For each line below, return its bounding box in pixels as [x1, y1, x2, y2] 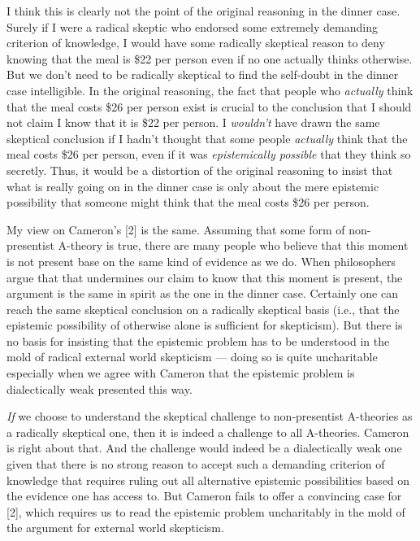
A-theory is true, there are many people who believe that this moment [58, 237, 409, 254]
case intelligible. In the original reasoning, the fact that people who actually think [6, 81, 414, 98]
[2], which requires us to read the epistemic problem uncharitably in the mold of [6, 503, 405, 520]
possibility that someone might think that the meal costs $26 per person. [6, 194, 370, 211]
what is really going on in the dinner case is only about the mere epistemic [6, 177, 379, 194]
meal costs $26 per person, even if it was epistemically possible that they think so [6, 146, 411, 163]
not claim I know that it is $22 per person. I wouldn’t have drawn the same [6, 114, 380, 131]
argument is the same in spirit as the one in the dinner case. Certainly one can [6, 285, 398, 302]
